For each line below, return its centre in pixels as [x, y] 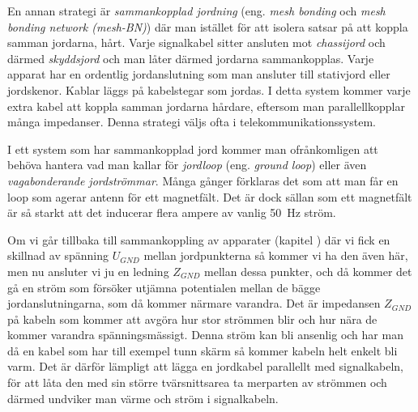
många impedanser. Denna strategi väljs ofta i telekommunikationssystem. [192, 122]
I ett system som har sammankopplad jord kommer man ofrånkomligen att [193, 149]
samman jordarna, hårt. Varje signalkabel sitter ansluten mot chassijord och [196, 42]
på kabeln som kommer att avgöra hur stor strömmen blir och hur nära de [192, 319]
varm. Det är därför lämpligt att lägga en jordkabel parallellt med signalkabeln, [206, 366]
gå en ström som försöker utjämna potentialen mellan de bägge [164, 287]
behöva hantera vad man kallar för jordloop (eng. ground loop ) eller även [187, 165]
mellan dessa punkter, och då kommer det [308, 271]
